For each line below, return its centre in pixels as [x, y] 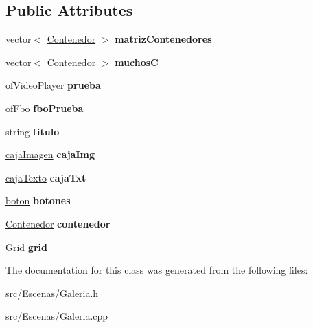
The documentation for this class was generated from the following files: [157, 270]
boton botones [38, 200]
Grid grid [26, 247]
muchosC [137, 62]
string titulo [33, 131]
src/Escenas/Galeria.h [52, 293]
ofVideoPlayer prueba [53, 85]
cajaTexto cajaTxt [46, 177]
